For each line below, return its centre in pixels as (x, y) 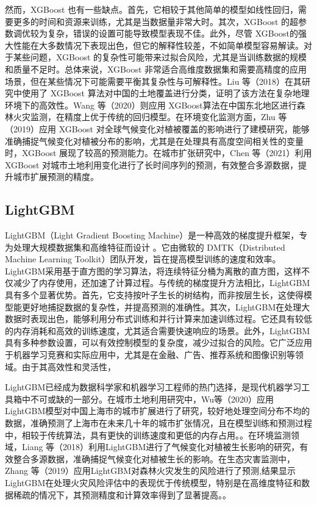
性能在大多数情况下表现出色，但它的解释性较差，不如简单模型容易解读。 (158, 45)
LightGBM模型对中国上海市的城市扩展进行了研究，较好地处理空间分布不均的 (158, 411)
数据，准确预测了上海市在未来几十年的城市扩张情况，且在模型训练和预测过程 (158, 423)
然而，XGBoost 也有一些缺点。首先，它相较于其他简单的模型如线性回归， (152, 9)
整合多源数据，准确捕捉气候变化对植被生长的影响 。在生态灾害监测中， (154, 458)
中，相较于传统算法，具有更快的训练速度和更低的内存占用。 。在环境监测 (148, 435)
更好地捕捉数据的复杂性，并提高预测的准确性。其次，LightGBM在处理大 (166, 306)
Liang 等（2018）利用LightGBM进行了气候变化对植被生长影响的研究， (161, 447)
